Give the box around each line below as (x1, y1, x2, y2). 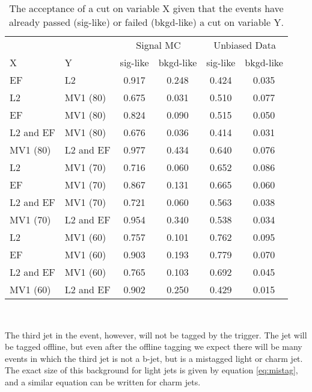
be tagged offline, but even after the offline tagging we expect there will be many (5, 340, 302, 353)
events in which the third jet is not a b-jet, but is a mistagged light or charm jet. (5, 352, 303, 364)
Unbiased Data (213, 38, 277, 52)
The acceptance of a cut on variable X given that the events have (9, 1, 284, 15)
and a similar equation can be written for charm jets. (5, 375, 201, 388)
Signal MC (136, 38, 181, 52)
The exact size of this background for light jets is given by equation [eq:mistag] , (5, 364, 298, 376)
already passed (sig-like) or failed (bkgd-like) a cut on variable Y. (9, 15, 284, 29)
